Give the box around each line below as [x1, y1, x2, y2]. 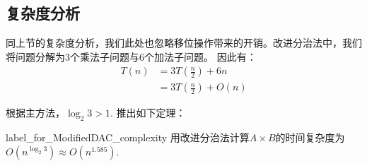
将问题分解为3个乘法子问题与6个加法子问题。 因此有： [6, 49, 257, 64]
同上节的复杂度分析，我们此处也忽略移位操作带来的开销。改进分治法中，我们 [6, 35, 362, 50]
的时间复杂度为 [275, 130, 345, 145]
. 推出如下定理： [110, 105, 186, 120]
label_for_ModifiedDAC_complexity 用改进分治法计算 [6, 130, 250, 145]
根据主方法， [6, 105, 65, 120]
